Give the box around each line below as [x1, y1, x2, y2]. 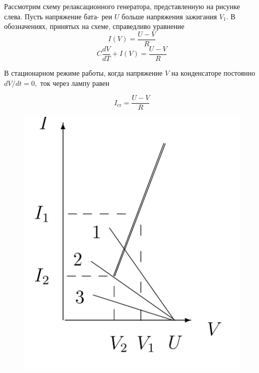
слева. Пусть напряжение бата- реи [4, 11, 112, 21]
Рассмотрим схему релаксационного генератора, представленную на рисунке [4, 1, 240, 11]
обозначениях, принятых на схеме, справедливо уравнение [4, 21, 185, 32]
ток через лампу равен [40, 77, 110, 88]
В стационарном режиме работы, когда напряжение [4, 67, 163, 78]
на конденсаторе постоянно [171, 67, 255, 78]
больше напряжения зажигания [121, 11, 217, 21]
